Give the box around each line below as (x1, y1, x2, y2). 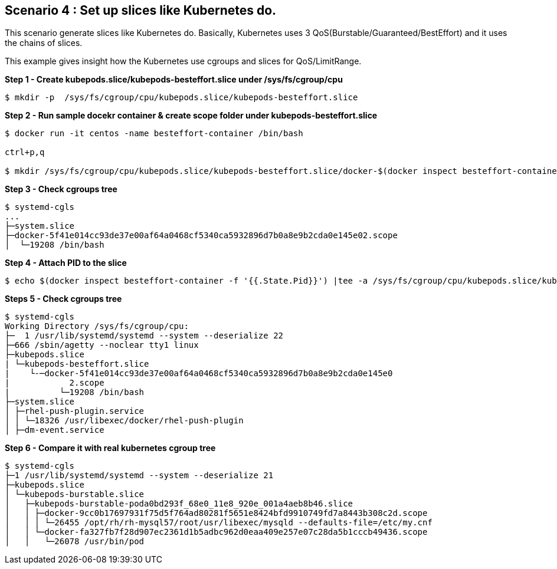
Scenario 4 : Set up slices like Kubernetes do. (5, 3, 277, 18)
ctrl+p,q (5, 147, 45, 157)
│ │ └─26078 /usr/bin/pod (5, 537, 145, 547)
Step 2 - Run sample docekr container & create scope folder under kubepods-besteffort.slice (5, 110, 378, 121)
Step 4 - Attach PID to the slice (5, 258, 127, 268)
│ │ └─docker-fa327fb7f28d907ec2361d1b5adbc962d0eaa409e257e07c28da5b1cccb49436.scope (5, 527, 428, 537)
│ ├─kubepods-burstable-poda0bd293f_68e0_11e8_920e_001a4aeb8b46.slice (5, 499, 353, 509)
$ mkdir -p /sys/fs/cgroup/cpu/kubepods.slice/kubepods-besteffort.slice (5, 93, 358, 103)
